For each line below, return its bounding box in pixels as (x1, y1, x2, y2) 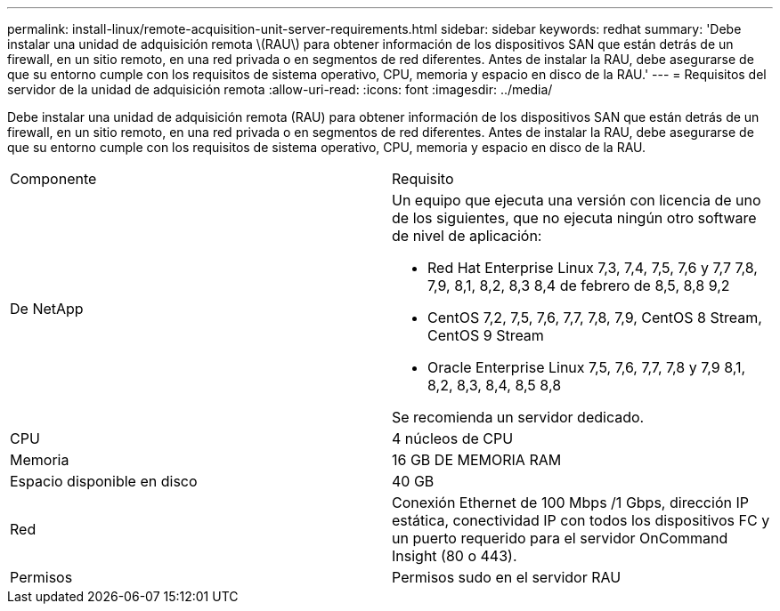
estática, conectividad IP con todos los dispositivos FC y (392, 511, 770, 529)
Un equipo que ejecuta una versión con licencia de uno (392, 191, 761, 209)
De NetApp (10, 300, 84, 318)
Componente (10, 170, 97, 188)
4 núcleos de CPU (392, 430, 514, 447)
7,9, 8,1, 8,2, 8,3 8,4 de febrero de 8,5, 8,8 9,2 (427, 277, 730, 294)
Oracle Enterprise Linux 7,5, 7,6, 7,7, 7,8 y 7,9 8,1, (427, 358, 746, 376)
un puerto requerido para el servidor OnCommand (392, 529, 728, 547)
